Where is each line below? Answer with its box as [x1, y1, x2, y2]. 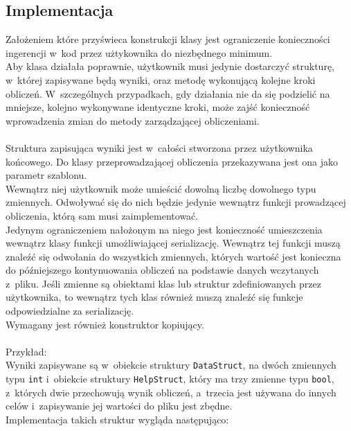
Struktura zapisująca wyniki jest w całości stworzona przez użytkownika [6, 140, 313, 155]
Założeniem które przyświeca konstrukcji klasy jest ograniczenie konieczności [6, 32, 330, 46]
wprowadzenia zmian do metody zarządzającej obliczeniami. [6, 113, 260, 127]
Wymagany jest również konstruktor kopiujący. [6, 317, 204, 331]
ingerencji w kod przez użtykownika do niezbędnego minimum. [6, 45, 273, 60]
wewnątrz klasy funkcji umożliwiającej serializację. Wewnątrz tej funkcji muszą [6, 236, 341, 250]
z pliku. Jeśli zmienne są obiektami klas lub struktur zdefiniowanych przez [6, 276, 322, 290]
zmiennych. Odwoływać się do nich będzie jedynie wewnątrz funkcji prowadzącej [6, 195, 346, 209]
